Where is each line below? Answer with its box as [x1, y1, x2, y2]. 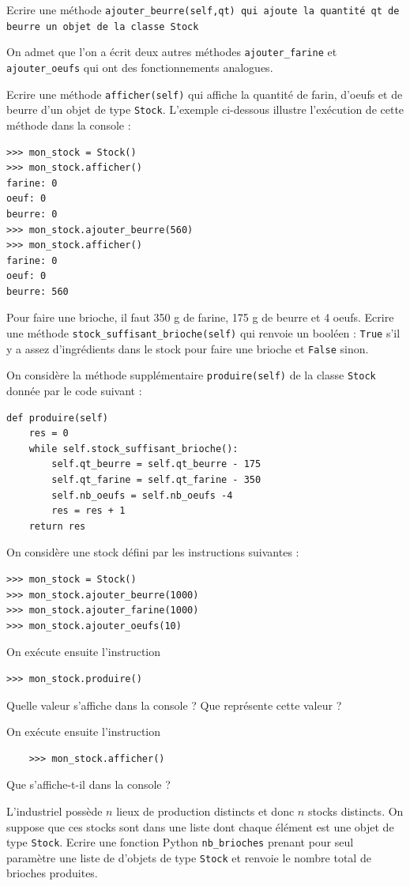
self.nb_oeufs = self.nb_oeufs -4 [51, 489, 233, 501]
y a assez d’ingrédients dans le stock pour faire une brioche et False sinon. [6, 340, 369, 356]
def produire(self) [6, 412, 108, 424]
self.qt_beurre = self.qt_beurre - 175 [51, 458, 261, 470]
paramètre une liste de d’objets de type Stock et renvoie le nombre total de [6, 849, 371, 865]
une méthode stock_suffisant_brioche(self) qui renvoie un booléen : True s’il [6, 325, 401, 341]
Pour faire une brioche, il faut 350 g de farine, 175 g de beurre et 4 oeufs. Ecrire [6, 309, 394, 326]
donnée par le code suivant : [6, 383, 142, 399]
